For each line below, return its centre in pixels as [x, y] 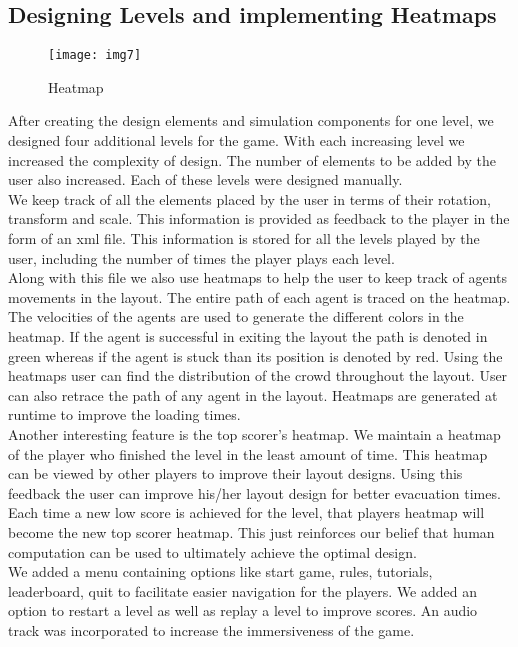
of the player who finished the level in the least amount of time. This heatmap [248, 453]
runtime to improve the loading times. [124, 414]
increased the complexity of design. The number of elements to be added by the [252, 159]
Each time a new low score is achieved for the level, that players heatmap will [246, 512]
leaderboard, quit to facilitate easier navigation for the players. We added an [242, 590]
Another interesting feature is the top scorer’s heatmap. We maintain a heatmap [254, 433]
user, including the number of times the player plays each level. [201, 257]
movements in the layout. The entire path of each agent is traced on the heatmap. [259, 296]
